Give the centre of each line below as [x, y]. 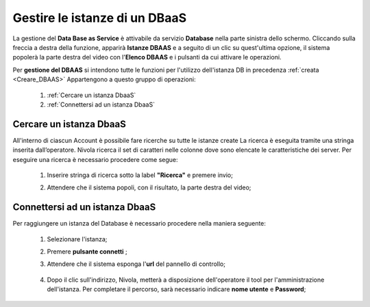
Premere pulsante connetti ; [87, 252]
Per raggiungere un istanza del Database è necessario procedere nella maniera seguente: [139, 224]
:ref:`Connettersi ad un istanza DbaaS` [101, 104]
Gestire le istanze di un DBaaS [100, 18]
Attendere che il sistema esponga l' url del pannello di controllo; [136, 264]
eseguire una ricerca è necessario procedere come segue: [95, 159]
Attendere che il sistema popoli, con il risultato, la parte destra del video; [149, 187]
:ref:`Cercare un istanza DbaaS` [91, 95]
